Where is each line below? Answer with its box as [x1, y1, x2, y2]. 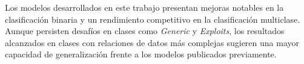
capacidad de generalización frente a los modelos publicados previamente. [5, 48, 277, 60]
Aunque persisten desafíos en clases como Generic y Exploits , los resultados [5, 25, 285, 37]
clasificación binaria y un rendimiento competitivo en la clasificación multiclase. [5, 13, 300, 25]
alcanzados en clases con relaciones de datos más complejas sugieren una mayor [5, 36, 299, 48]
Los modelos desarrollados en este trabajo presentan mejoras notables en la [5, 1, 284, 13]
